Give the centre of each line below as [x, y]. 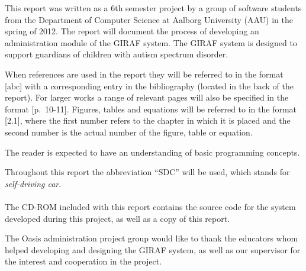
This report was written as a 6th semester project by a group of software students [153, 8]
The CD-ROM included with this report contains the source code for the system [150, 206]
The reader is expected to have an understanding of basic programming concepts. [152, 152]
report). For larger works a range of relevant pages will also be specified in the [147, 97]
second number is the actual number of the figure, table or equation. [129, 132]
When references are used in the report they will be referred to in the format [144, 74]
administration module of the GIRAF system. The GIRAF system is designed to [151, 42]
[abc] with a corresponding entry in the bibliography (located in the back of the [149, 86]
